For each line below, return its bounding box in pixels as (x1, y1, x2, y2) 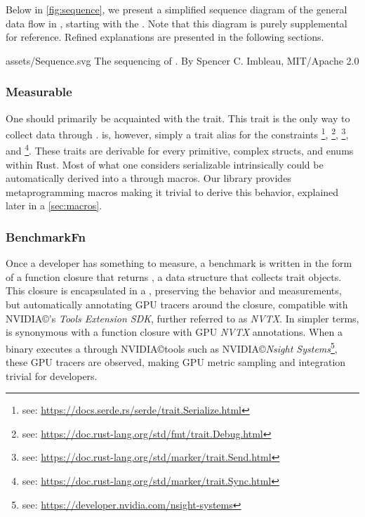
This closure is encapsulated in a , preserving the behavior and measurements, (6, 283, 342, 298)
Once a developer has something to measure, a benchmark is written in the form (6, 256, 352, 270)
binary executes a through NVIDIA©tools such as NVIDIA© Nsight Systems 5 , (6, 339, 338, 355)
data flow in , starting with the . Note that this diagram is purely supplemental (6, 15, 347, 30)
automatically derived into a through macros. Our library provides (6, 171, 291, 185)
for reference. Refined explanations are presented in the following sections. (6, 30, 324, 44)
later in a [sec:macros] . (6, 198, 102, 213)
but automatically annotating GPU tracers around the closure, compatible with (6, 297, 348, 312)
